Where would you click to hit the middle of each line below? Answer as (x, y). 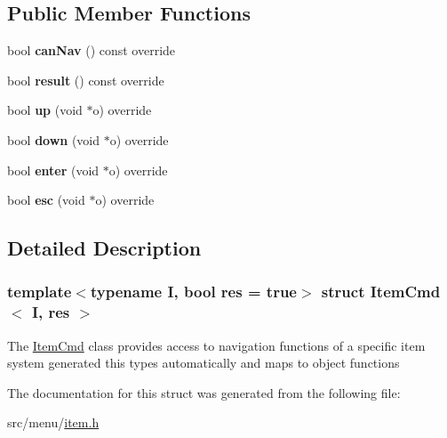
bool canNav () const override (92, 50)
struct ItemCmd (381, 292)
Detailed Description (104, 248)
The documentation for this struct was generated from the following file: (204, 392)
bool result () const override (86, 80)
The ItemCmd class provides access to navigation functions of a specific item (216, 345)
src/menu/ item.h (53, 422)
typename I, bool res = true (193, 292)
